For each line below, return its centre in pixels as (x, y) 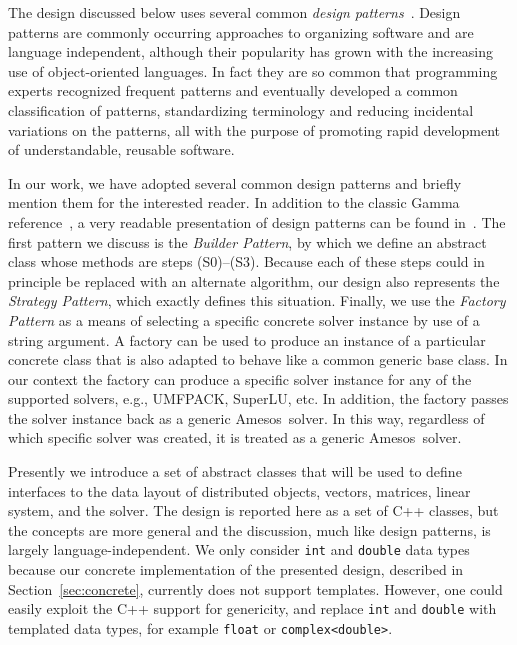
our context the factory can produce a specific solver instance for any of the (240, 378)
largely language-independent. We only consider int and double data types (239, 549)
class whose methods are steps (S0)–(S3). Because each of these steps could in (246, 261)
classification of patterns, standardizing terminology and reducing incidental (241, 109)
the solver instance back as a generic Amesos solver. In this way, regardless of (246, 417)
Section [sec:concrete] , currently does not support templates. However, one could (255, 588)
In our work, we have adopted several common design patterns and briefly (235, 182)
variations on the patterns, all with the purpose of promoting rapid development (254, 129)
